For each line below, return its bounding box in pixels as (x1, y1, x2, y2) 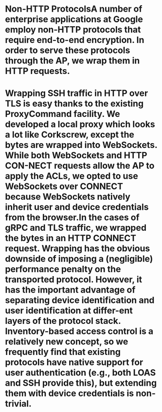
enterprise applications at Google (5, 14, 144, 25)
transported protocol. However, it (5, 274, 143, 285)
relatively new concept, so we (5, 336, 128, 347)
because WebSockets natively (5, 191, 130, 203)
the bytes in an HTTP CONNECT (5, 233, 136, 244)
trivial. (5, 398, 32, 410)
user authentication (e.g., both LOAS (5, 367, 156, 378)
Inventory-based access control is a (5, 326, 154, 337)
